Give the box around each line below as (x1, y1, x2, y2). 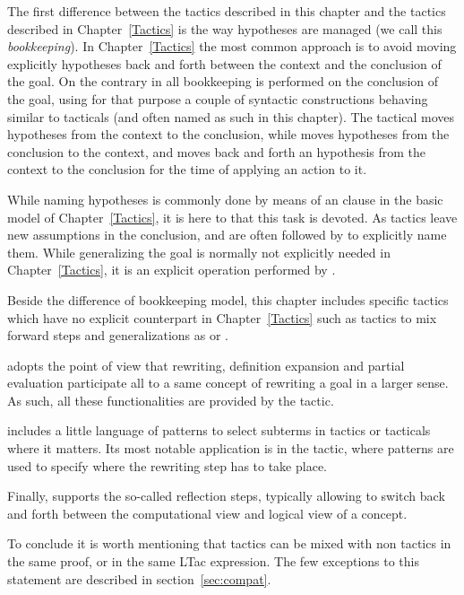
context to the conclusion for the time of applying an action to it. (7, 160, 367, 179)
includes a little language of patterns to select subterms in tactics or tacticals (7, 421, 431, 440)
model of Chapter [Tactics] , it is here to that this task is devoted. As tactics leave (7, 207, 458, 226)
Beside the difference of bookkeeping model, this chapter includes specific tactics (7, 290, 449, 309)
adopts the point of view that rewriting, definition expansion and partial (7, 355, 405, 374)
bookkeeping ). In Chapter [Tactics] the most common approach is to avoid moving (7, 37, 457, 56)
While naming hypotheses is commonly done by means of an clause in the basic (7, 189, 443, 208)
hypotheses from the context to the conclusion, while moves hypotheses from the (7, 125, 450, 144)
